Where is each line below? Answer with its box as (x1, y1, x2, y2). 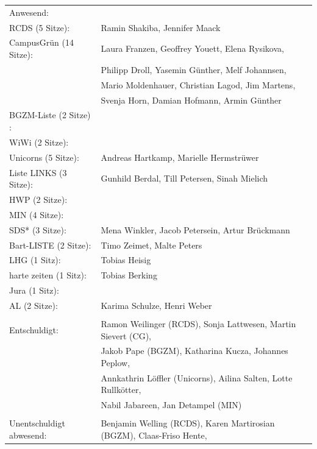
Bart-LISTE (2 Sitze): (9, 238, 91, 251)
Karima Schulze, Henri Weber (101, 299, 212, 311)
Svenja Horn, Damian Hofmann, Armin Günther (101, 93, 282, 106)
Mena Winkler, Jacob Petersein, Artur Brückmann (101, 223, 290, 236)
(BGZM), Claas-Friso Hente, (101, 428, 207, 441)
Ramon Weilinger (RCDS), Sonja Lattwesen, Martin (101, 317, 296, 330)
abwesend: (9, 428, 47, 441)
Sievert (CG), (101, 329, 151, 342)
